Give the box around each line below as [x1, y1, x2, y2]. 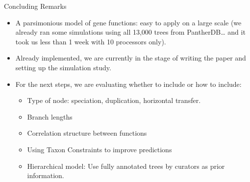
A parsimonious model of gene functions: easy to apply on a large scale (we [15, 17, 242, 27]
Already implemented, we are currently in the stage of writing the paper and [15, 53, 246, 63]
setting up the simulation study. [15, 62, 111, 72]
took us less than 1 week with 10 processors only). [15, 36, 166, 46]
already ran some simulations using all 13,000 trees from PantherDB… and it [15, 27, 246, 37]
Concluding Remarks [4, 1, 67, 11]
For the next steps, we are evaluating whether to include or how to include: [15, 79, 242, 89]
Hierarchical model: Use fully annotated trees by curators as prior [27, 161, 225, 171]
